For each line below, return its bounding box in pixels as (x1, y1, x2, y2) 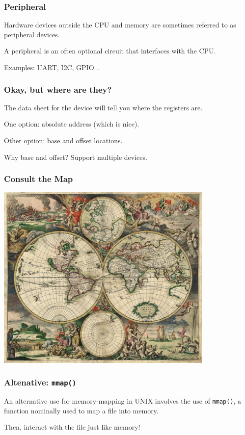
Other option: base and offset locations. (4, 135, 123, 145)
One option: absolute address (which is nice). (4, 119, 139, 129)
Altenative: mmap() (4, 376, 77, 388)
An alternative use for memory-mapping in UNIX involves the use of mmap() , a (4, 395, 242, 406)
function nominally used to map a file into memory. (4, 405, 159, 415)
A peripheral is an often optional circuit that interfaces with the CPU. (4, 46, 216, 56)
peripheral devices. (4, 29, 60, 39)
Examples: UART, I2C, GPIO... (4, 62, 100, 72)
